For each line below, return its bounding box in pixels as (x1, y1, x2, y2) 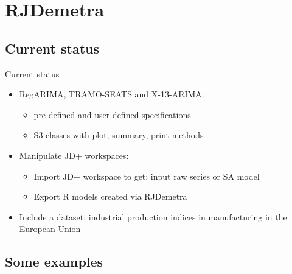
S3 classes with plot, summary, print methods (33, 128, 204, 141)
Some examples (5, 252, 103, 271)
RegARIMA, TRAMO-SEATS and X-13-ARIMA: (19, 88, 204, 100)
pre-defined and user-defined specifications (33, 108, 191, 121)
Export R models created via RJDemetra (33, 190, 187, 203)
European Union (19, 222, 81, 235)
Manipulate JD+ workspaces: (19, 149, 129, 161)
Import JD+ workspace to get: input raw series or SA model (33, 169, 260, 182)
